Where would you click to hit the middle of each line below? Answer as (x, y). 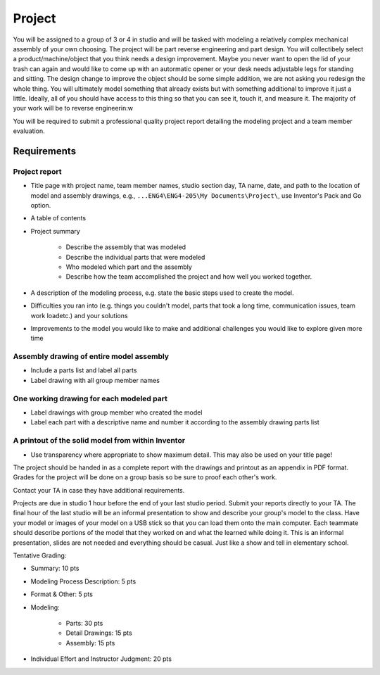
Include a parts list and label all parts (84, 370)
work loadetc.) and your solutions (79, 315)
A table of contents (58, 218)
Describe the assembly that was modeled (126, 247)
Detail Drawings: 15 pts (99, 633)
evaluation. (29, 131)
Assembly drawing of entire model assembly (91, 357)
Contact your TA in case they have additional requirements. (99, 490)
